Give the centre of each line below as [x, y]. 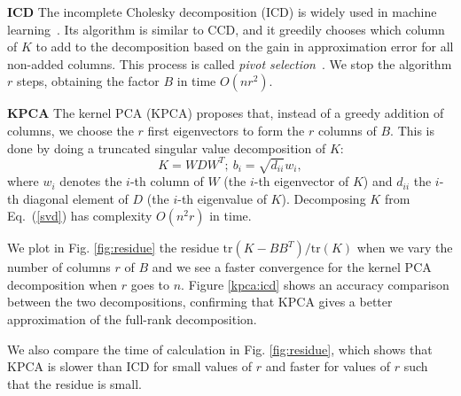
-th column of [167, 181]
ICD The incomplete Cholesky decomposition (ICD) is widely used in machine [222, 12]
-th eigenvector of [301, 181]
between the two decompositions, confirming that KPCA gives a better [200, 302]
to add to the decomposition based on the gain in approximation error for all [245, 47]
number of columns [59, 267]
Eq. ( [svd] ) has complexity [80, 216]
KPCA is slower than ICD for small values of [130, 366]
